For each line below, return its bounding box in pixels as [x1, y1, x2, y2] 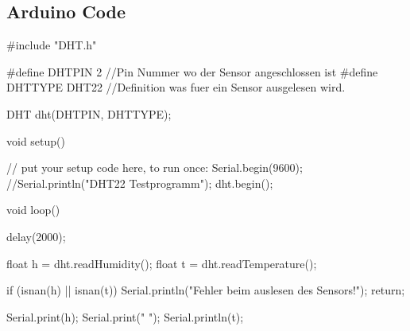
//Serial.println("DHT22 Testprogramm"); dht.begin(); [6, 174, 273, 191]
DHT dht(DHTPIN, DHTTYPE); [6, 105, 172, 122]
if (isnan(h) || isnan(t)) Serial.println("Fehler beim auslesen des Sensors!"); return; [6, 282, 405, 298]
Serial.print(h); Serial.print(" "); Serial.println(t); [6, 308, 244, 325]
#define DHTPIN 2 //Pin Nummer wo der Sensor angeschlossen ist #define [6, 63, 378, 80]
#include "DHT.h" [6, 37, 97, 53]
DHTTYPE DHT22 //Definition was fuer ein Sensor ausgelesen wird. [6, 79, 346, 95]
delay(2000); [6, 228, 66, 244]
